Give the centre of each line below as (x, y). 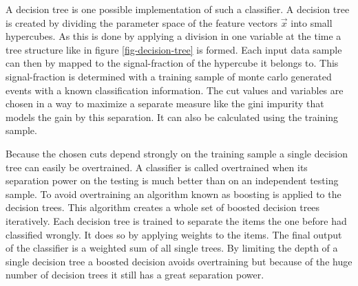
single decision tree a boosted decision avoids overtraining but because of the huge (179, 261)
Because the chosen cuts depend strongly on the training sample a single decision (177, 153)
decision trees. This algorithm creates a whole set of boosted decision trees (163, 207)
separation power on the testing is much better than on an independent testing (172, 180)
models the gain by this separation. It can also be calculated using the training (172, 117)
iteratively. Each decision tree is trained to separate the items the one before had (176, 220)
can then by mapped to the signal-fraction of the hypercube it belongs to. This (172, 63)
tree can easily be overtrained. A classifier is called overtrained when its (157, 167)
